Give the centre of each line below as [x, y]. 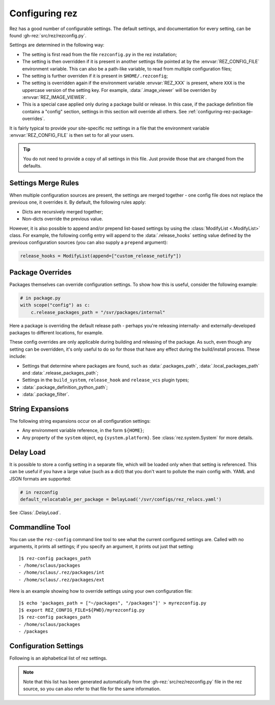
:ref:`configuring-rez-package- [220, 111]
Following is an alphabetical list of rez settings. [58, 658]
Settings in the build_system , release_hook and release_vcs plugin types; [106, 380]
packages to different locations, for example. [57, 333]
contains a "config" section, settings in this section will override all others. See [104, 111]
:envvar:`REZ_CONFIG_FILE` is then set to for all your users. [72, 135]
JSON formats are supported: [40, 479]
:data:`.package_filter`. [46, 394]
